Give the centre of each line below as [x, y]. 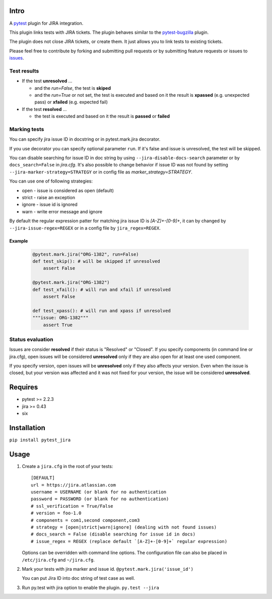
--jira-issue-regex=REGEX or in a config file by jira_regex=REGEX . [85, 228]
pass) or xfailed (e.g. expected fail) [71, 102]
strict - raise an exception [49, 198]
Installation [27, 428]
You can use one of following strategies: [51, 181]
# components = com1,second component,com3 [85, 520]
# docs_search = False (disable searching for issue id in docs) [113, 534]
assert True [58, 325]
